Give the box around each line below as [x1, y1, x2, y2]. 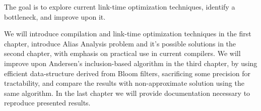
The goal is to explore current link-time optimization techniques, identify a [4, 2, 235, 12]
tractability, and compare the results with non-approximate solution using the [4, 78, 244, 88]
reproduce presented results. [4, 97, 91, 108]
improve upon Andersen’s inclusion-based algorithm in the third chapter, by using [4, 58, 257, 68]
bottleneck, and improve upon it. [4, 11, 106, 22]
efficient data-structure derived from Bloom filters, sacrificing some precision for [4, 68, 250, 78]
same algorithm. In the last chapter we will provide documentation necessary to [4, 87, 250, 98]
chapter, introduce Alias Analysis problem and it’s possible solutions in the [4, 38, 236, 48]
